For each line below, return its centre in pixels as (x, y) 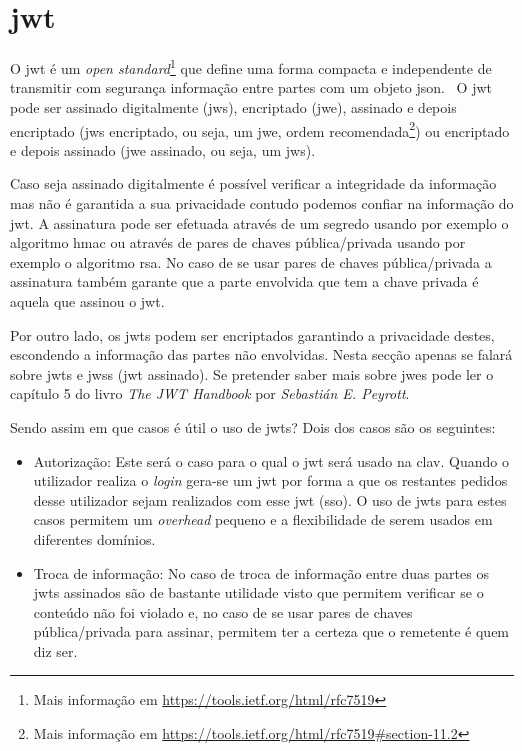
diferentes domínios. (94, 538)
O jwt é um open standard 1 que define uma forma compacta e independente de (251, 66)
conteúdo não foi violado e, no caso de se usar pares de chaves (223, 611)
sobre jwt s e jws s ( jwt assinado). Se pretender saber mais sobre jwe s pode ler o (252, 373)
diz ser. (55, 650)
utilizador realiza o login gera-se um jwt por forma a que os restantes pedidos (270, 480)
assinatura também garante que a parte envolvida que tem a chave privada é (244, 281)
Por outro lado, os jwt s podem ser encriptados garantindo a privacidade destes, (252, 334)
